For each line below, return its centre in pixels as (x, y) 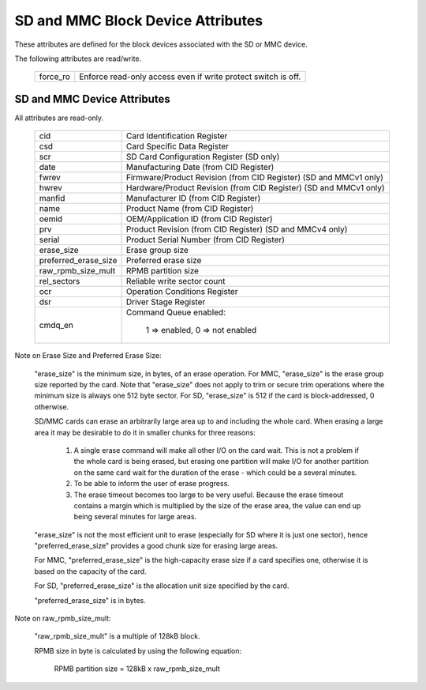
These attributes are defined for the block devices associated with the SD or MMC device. (161, 44)
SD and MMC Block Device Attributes (139, 21)
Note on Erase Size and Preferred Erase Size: (88, 356)
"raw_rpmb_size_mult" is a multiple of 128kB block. (117, 636)
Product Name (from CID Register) (190, 209)
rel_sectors (60, 281)
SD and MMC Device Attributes (93, 99)
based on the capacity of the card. (90, 571)
